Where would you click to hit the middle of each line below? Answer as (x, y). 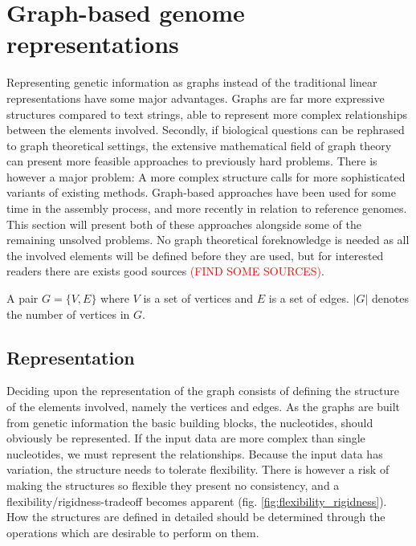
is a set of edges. (309, 298)
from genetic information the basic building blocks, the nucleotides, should (190, 422)
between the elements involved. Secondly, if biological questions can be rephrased (206, 130)
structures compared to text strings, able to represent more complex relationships (207, 114)
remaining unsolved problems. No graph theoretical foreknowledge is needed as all (208, 240)
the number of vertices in (68, 314)
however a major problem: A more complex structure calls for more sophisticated (206, 176)
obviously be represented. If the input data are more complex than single (186, 438)
